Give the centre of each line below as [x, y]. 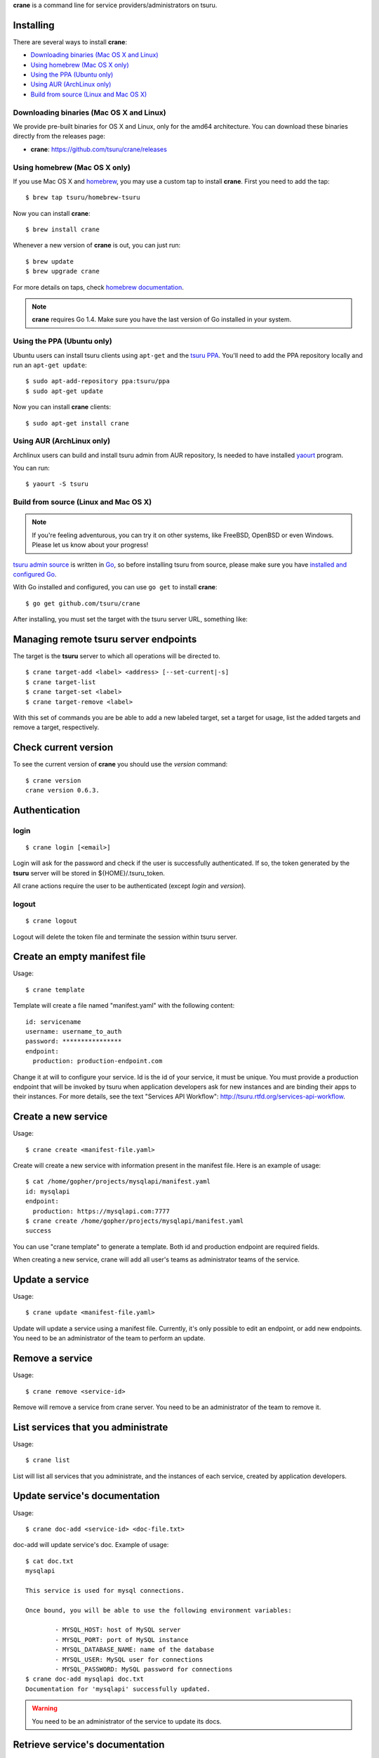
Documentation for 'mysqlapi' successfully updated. [118, 1689]
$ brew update [49, 261]
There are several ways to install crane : [70, 41]
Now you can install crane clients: [62, 407]
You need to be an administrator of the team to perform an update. [109, 1338]
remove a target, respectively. [56, 727]
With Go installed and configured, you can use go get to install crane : [115, 587]
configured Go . [35, 574]
